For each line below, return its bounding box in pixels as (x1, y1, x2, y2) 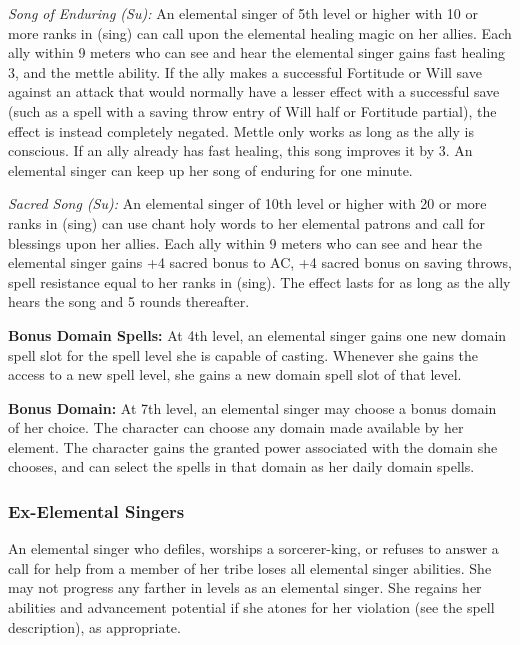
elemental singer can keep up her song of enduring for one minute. (8, 159, 413, 180)
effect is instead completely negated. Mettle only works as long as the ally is (8, 120, 474, 141)
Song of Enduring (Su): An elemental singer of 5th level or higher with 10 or (8, 3, 478, 23)
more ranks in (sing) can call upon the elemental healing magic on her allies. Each (8, 22, 512, 43)
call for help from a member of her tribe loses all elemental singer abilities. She (8, 557, 492, 578)
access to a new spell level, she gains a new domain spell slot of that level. (8, 364, 462, 385)
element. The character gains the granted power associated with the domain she (8, 436, 498, 457)
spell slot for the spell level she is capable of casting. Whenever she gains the (8, 344, 479, 365)
